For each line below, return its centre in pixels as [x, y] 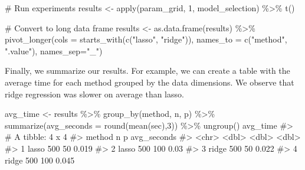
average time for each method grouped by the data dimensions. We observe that [150, 82]
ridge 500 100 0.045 [40, 160]
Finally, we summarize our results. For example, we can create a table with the [147, 71]
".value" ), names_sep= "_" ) [54, 50]
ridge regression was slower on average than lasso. [94, 94]
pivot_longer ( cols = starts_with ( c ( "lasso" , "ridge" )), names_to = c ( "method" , [146, 39]
